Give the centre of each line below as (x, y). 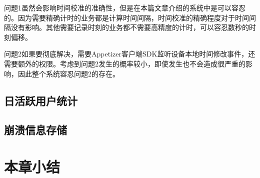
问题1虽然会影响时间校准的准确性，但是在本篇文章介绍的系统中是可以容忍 (125, 7)
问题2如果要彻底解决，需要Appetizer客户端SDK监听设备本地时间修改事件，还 (130, 54)
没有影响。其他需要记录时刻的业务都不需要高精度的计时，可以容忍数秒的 (130, 27)
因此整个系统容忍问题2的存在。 (68, 73)
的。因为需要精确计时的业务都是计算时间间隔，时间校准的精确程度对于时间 (126, 17)
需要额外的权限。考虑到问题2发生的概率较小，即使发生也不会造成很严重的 (125, 63)
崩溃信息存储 (35, 130)
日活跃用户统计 (41, 100)
